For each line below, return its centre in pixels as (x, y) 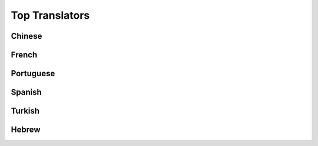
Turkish (25, 111)
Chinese (26, 36)
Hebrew (26, 130)
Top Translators (50, 15)
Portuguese (33, 74)
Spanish (26, 92)
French (24, 55)
